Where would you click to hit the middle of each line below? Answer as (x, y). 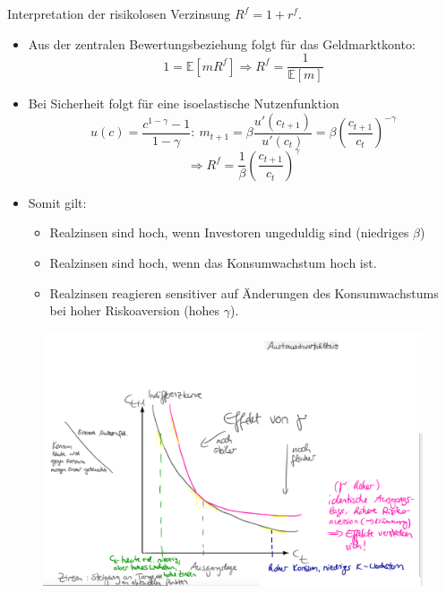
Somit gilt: (57, 202)
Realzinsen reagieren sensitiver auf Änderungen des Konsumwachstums (244, 292)
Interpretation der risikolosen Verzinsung (119, 13)
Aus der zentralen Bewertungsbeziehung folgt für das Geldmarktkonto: (222, 43)
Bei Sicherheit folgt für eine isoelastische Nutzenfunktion (184, 103)
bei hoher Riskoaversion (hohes (135, 310)
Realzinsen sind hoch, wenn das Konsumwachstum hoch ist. (213, 262)
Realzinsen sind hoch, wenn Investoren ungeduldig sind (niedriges (229, 232)
